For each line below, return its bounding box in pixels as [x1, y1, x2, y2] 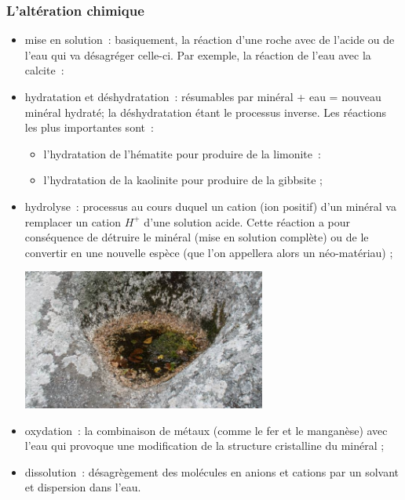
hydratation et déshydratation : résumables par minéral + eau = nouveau [24, 89, 381, 104]
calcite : [24, 62, 64, 78]
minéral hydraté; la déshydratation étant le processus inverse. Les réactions [24, 103, 387, 120]
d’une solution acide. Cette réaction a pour [144, 213, 351, 230]
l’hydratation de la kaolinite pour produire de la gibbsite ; [43, 172, 323, 188]
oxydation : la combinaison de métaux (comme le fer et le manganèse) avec [24, 422, 388, 438]
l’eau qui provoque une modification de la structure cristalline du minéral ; [24, 437, 385, 454]
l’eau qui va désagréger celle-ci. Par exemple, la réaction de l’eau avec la [24, 46, 371, 63]
